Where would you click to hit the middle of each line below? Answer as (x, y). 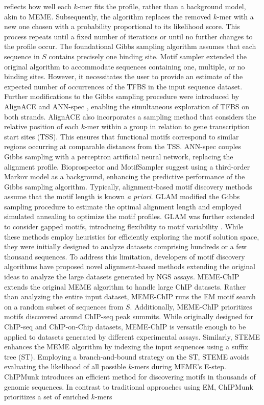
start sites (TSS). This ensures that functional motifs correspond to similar (122, 136)
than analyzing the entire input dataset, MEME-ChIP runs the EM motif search (130, 296)
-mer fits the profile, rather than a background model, (162, 6)
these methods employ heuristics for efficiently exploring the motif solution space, (132, 236)
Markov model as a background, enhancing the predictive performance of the (125, 176)
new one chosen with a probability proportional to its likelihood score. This (122, 26)
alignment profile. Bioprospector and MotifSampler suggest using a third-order (127, 166)
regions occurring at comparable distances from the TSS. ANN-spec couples (123, 146)
